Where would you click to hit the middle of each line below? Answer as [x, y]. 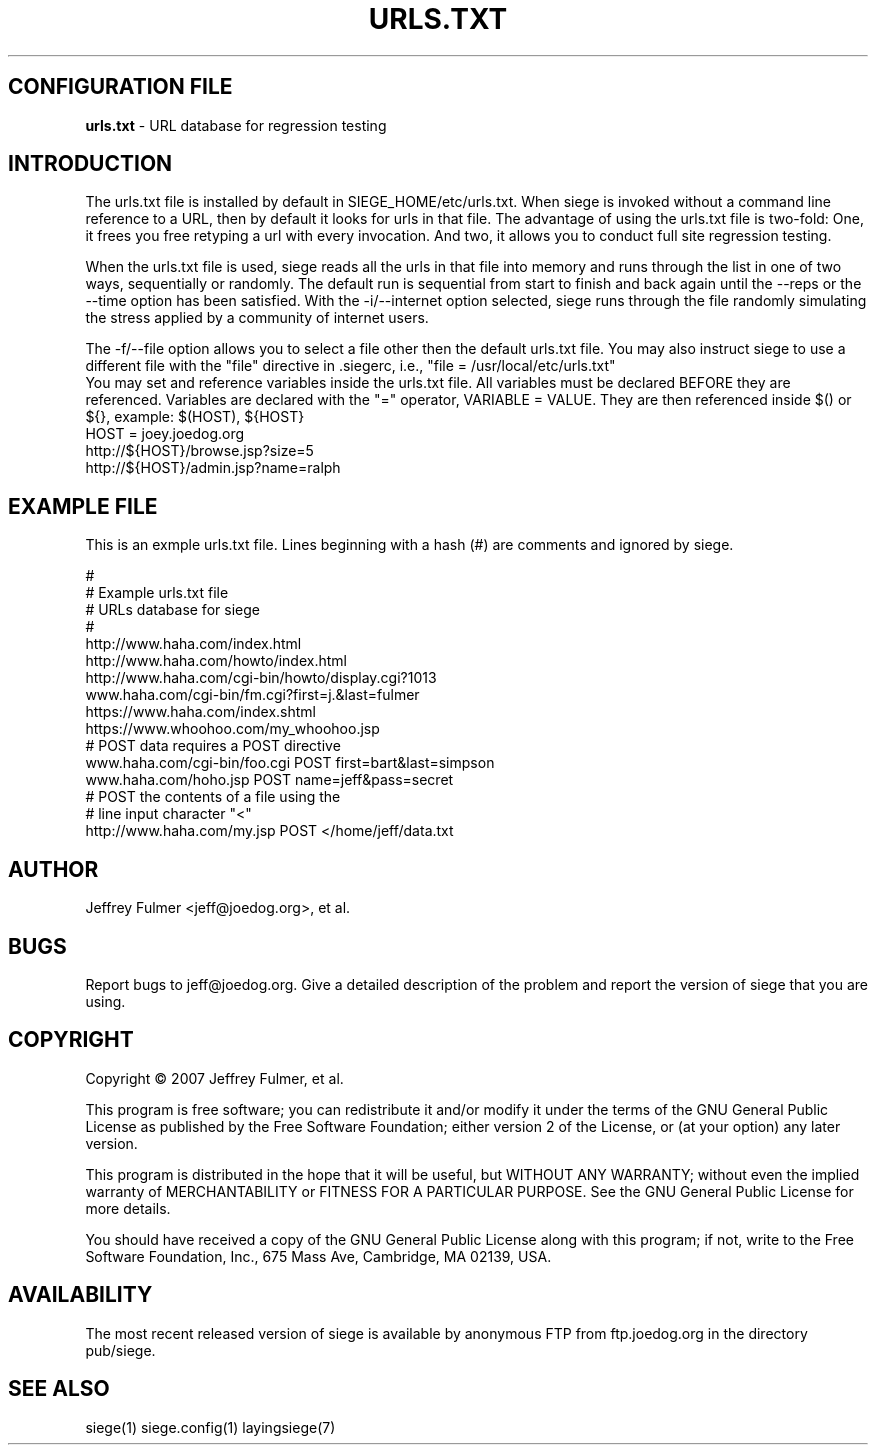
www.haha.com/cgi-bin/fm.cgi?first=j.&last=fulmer [252, 695]
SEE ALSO [59, 1389]
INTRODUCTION [90, 164]
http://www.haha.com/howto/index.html [216, 661]
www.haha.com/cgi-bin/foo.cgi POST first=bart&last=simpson [290, 763]
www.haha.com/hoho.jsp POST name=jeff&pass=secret [269, 780]
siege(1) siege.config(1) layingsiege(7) [210, 1427]
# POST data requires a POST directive [213, 746]
